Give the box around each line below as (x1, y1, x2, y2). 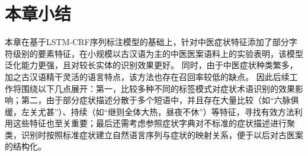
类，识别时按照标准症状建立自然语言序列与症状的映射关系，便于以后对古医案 (5, 128, 303, 141)
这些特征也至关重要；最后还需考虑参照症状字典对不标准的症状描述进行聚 (12, 117, 295, 129)
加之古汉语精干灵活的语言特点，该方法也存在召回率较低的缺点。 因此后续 (5, 70, 290, 82)
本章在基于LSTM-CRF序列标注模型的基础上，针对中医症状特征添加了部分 (5, 36, 289, 48)
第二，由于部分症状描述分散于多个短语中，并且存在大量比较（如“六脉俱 (21, 94, 299, 106)
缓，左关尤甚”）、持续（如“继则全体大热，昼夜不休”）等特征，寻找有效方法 (5, 105, 294, 117)
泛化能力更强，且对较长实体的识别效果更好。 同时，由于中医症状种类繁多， (5, 59, 298, 71)
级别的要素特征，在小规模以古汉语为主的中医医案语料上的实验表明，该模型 (12, 47, 303, 59)
